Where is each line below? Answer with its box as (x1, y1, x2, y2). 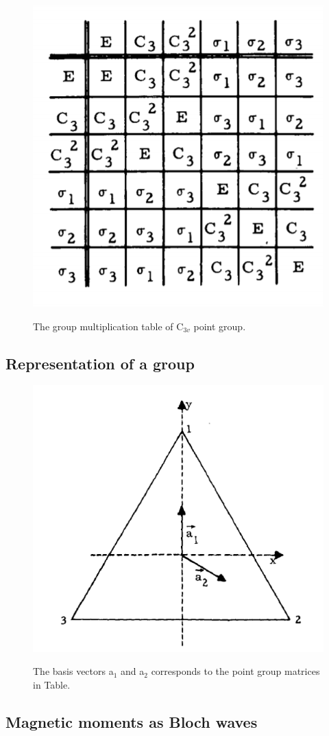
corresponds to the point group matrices (151, 664, 320, 678)
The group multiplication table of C (33, 319, 184, 333)
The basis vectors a (33, 664, 114, 678)
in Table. (33, 677, 71, 691)
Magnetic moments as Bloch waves (5, 711, 258, 732)
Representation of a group (5, 352, 195, 373)
